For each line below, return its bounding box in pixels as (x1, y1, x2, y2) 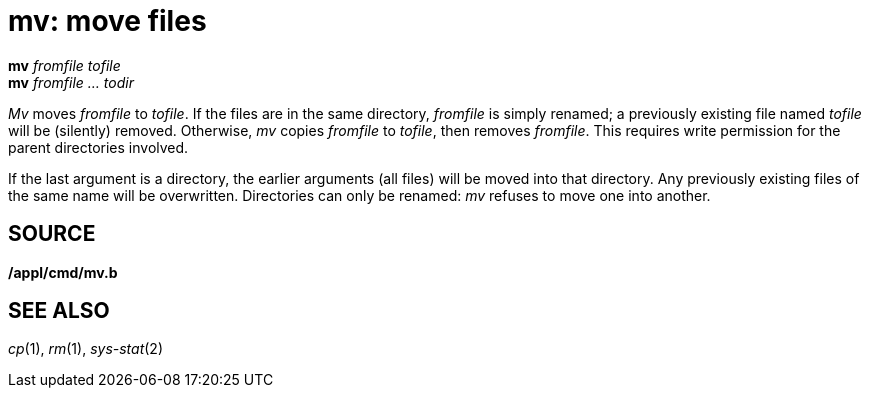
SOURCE (8, 221, 96, 247)
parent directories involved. (8, 138, 189, 156)
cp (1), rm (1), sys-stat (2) (8, 340, 164, 358)
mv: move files (8, 4, 207, 38)
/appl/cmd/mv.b (8, 263, 118, 281)
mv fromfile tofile (8, 56, 121, 74)
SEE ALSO (8, 298, 110, 324)
